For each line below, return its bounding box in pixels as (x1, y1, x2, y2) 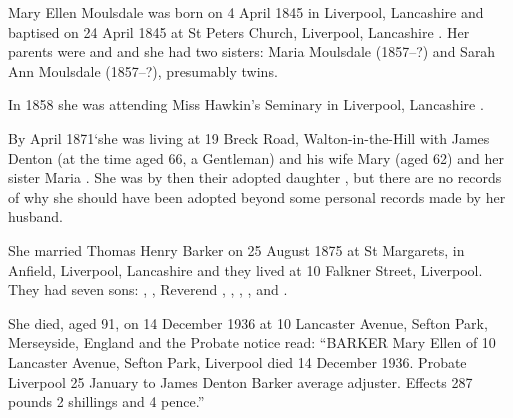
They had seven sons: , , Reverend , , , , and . (8, 279, 288, 300)
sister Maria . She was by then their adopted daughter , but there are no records (8, 167, 502, 188)
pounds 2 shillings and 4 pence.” (8, 391, 205, 412)
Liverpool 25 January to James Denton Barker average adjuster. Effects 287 (8, 371, 473, 392)
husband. (8, 206, 63, 227)
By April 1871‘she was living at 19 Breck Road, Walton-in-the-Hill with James (8, 127, 490, 148)
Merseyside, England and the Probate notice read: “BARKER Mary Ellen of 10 (8, 332, 496, 353)
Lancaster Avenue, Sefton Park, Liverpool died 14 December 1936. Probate (8, 351, 467, 372)
